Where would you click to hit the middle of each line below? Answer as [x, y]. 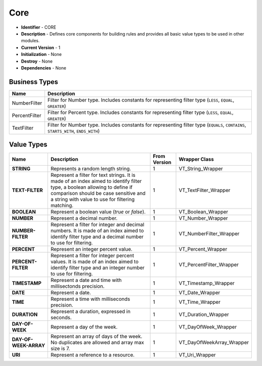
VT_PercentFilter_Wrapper [209, 265]
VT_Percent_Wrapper [203, 249]
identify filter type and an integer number [98, 268]
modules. [30, 41]
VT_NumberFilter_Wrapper [209, 234]
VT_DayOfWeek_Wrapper [208, 327]
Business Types [33, 82]
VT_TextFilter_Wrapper [205, 191]
